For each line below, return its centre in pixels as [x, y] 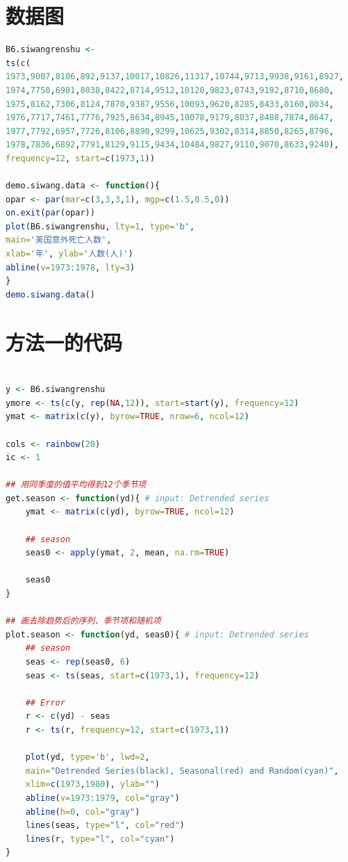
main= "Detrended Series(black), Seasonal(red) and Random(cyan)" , [182, 771]
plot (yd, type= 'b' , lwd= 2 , [88, 757]
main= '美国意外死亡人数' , [59, 240]
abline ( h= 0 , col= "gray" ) [83, 812]
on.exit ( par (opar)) [50, 213]
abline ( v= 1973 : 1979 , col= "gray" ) [102, 798]
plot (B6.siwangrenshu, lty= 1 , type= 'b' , [100, 226]
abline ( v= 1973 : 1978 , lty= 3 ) [71, 267]
